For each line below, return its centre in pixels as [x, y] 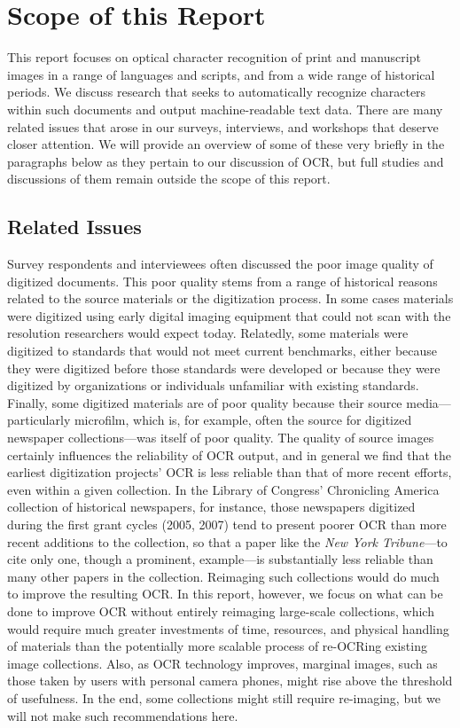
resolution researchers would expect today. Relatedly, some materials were [208, 333]
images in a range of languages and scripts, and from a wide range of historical [221, 74]
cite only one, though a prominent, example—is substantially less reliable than [220, 559]
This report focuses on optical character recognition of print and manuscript [214, 57]
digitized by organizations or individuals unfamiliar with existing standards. [213, 385]
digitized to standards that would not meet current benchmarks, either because [222, 351]
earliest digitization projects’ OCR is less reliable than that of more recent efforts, [230, 472]
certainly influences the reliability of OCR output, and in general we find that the [229, 454]
